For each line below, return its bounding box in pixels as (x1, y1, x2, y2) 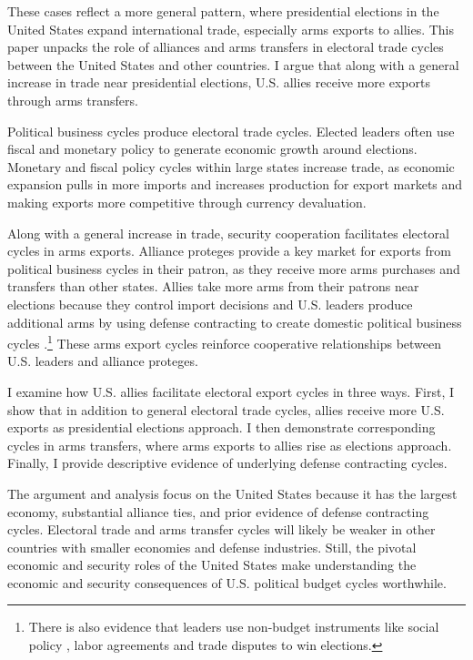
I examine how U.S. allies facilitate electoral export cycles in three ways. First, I (7, 381, 454, 401)
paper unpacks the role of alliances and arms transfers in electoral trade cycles (7, 37, 444, 56)
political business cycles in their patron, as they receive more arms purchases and (7, 259, 460, 278)
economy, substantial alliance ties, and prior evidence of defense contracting (7, 502, 429, 521)
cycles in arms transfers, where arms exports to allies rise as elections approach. (7, 435, 452, 454)
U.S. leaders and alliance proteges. (7, 351, 198, 371)
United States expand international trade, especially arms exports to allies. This (7, 19, 455, 38)
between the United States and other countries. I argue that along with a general (7, 55, 459, 74)
